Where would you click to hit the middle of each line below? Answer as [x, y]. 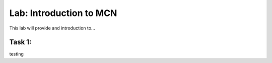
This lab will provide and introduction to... [52, 28]
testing [16, 54]
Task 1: [20, 42]
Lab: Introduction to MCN [63, 13]
